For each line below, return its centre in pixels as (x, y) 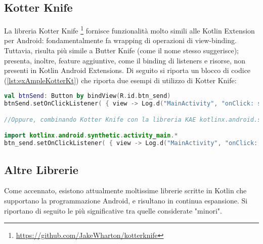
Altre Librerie (41, 169)
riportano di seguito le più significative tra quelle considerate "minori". (113, 210)
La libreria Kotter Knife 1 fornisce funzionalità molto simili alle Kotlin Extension (129, 30)
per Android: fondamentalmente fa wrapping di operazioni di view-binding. (120, 40)
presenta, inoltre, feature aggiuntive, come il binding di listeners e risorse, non (125, 60)
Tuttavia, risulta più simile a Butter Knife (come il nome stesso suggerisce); (121, 50)
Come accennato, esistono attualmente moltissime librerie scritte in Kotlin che (125, 190)
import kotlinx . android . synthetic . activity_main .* (91, 136)
